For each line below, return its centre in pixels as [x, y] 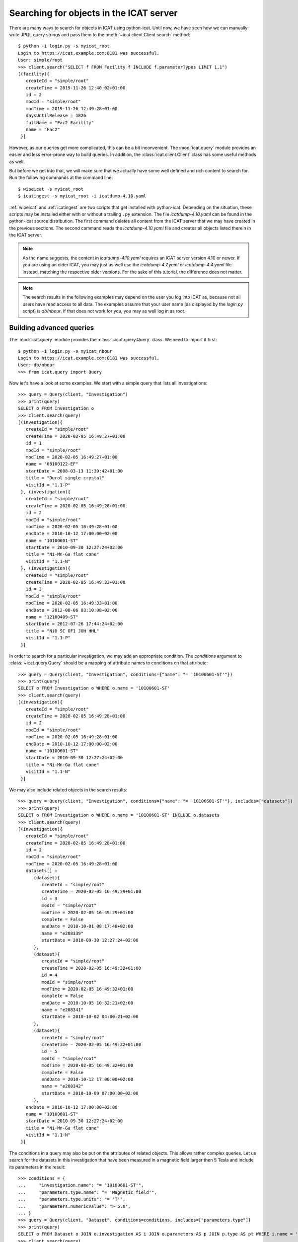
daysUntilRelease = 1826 [56, 116]
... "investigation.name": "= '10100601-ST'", [81, 1185]
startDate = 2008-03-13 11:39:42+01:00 [74, 471]
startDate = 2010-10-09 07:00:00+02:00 [90, 1093]
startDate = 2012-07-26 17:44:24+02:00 [74, 624]
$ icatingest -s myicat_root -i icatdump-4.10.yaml [82, 196]
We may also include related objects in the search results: [68, 789]
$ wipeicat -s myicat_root [51, 189]
